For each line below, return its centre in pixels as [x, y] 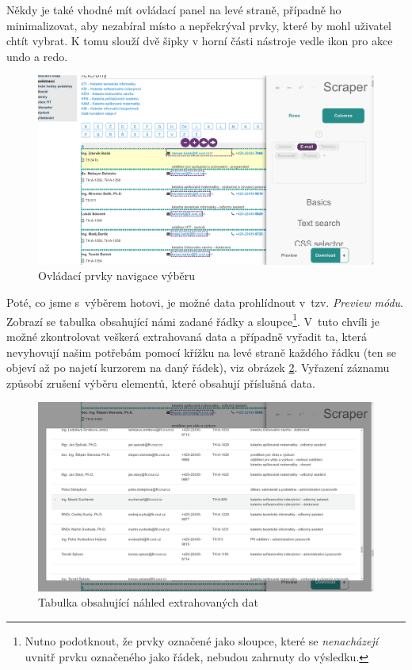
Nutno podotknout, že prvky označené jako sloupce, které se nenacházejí [201, 640]
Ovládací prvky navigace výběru [117, 276]
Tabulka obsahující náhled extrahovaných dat [148, 602]
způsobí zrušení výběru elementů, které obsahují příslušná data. [161, 383]
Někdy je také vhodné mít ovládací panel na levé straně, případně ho [174, 10]
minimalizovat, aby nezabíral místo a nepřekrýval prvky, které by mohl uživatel [199, 25]
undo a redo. [37, 56]
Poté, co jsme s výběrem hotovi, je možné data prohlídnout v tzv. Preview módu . [205, 302]
